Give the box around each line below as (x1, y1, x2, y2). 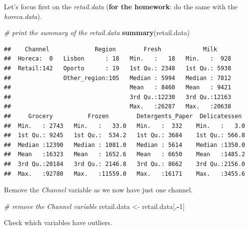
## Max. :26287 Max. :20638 (4, 103, 231, 110)
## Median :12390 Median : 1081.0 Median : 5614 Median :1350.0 (4, 141, 245, 148)
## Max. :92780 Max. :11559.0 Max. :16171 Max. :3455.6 (4, 170, 245, 177)
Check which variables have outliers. (4, 217, 112, 228)
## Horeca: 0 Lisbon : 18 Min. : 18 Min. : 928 (4, 55, 231, 62)
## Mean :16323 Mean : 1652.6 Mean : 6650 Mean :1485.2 (4, 151, 245, 158)
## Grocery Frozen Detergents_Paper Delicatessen (4, 112, 242, 120)
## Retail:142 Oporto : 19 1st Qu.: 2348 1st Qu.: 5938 (4, 64, 231, 72)
